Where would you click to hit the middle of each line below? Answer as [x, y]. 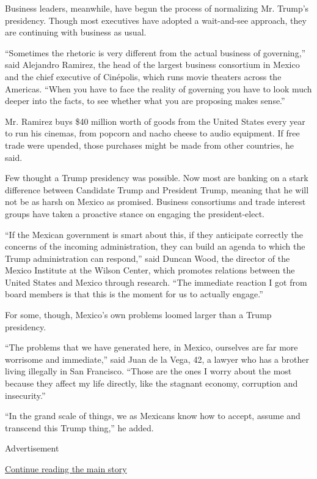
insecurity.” [25, 395]
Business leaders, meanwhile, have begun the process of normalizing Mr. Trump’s [157, 8]
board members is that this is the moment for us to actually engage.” [134, 294]
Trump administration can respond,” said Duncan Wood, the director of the [148, 258]
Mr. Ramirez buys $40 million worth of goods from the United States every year [155, 121]
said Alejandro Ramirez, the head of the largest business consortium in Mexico [152, 65]
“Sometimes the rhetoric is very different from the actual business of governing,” [155, 52]
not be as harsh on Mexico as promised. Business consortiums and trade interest [155, 202]
